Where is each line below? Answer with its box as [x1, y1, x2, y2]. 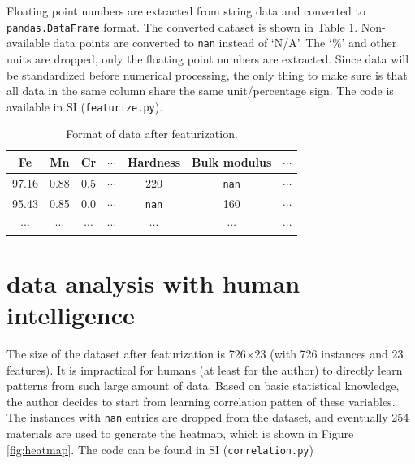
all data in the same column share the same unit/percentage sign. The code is [6, 82, 394, 99]
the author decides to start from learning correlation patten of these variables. [6, 392, 396, 410]
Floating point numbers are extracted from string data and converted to [6, 2, 365, 19]
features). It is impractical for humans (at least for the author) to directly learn [6, 361, 403, 378]
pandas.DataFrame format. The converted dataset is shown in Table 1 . [6, 18, 358, 35]
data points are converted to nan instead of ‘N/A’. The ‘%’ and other [53, 34, 397, 51]
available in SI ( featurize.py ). [6, 98, 163, 115]
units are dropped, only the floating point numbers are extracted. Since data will [6, 50, 409, 67]
